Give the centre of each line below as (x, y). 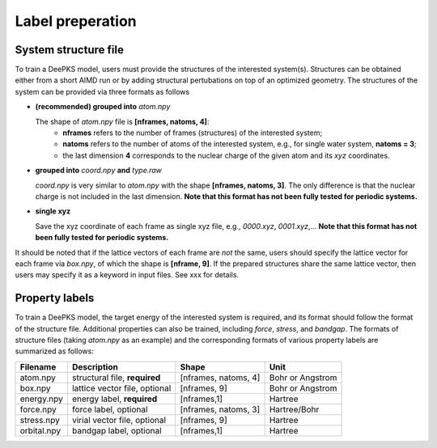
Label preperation (76, 21)
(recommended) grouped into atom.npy (103, 107)
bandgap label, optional (117, 430)
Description (95, 366)
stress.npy (40, 420)
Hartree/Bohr (294, 409)
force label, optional (110, 409)
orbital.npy (40, 430)
